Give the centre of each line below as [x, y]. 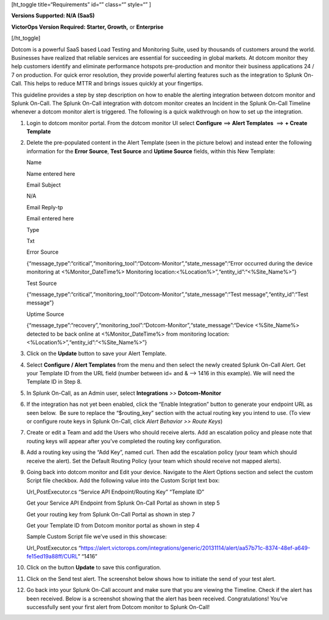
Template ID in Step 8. [54, 382]
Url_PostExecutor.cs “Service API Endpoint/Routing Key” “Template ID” [115, 492]
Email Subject [44, 185]
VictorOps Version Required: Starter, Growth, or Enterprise [87, 27]
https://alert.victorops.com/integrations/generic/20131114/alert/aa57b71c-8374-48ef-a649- [196, 548]
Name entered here [51, 173]
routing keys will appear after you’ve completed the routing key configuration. [124, 441]
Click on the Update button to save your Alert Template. [97, 353]
